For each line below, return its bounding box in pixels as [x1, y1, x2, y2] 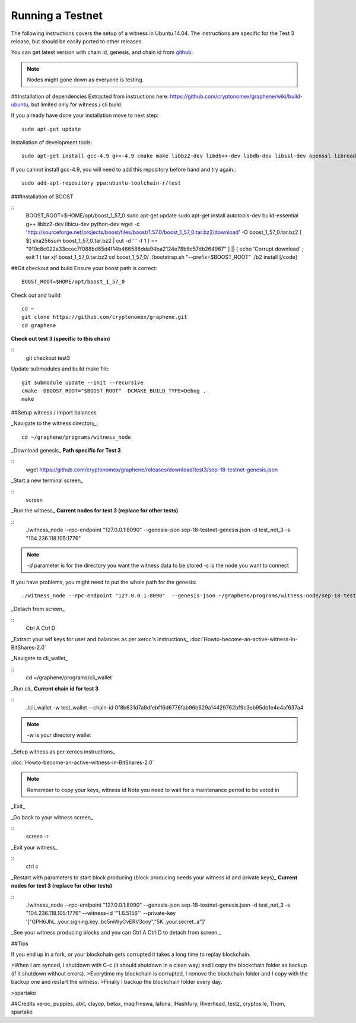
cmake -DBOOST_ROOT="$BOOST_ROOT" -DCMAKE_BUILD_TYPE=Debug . [21, 388, 206, 394]
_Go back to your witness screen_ [11, 813, 94, 821]
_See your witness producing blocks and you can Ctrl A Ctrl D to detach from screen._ [11, 929, 222, 936]
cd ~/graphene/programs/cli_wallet [26, 674, 112, 681]
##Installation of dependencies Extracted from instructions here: [11, 93, 169, 100]
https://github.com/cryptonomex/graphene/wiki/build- [170, 93, 303, 100]
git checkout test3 [26, 354, 71, 362]
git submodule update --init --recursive [21, 379, 144, 386]
